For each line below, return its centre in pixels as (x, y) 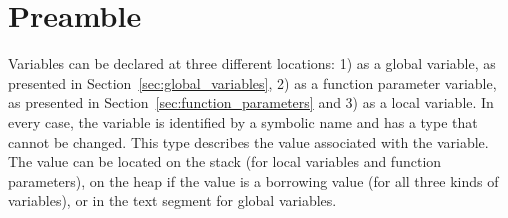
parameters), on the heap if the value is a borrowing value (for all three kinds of (253, 180)
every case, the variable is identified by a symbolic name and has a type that (243, 121)
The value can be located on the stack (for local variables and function (225, 161)
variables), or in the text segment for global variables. (172, 200)
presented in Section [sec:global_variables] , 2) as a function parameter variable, (252, 82)
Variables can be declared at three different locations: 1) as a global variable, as (252, 63)
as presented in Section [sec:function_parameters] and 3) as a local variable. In (251, 102)
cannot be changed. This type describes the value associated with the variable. (248, 141)
